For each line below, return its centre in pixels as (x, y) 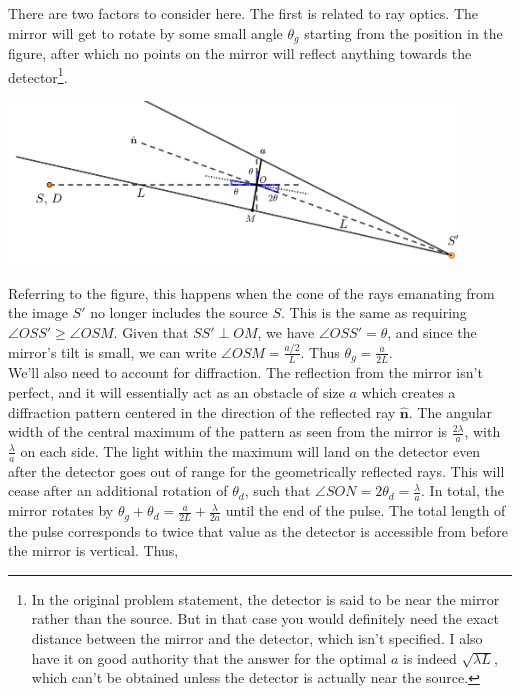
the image (38, 312)
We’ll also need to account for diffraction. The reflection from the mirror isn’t (245, 372)
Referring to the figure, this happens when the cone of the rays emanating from (251, 292)
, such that (277, 490)
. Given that (151, 332)
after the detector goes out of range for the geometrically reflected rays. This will (256, 470)
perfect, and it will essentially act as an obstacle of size (176, 391)
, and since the (432, 332)
